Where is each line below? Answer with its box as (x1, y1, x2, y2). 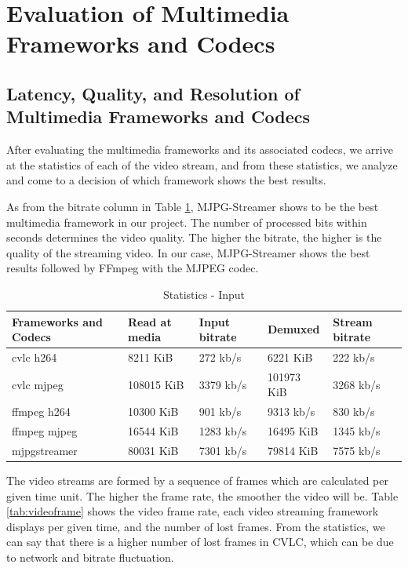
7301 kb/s (199, 442, 247, 458)
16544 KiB (128, 423, 179, 439)
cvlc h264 (12, 348, 57, 365)
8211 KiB (128, 348, 173, 365)
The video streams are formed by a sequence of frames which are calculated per (6, 472, 388, 488)
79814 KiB (268, 442, 319, 458)
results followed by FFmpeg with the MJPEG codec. (6, 260, 259, 276)
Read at (128, 313, 172, 330)
